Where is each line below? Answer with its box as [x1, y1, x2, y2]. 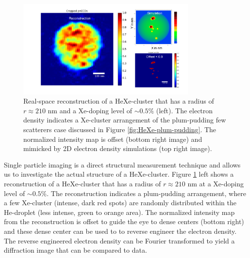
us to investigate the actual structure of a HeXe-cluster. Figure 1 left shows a [4, 169, 234, 179]
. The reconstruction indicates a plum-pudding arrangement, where [47, 188, 246, 198]
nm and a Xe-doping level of [48, 105, 133, 115]
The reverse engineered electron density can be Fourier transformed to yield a [4, 235, 235, 245]
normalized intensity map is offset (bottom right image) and [23, 134, 202, 144]
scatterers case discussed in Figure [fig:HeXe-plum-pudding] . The [23, 124, 217, 135]
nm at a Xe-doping [187, 179, 244, 188]
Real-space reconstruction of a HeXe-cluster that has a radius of [23, 96, 214, 106]
